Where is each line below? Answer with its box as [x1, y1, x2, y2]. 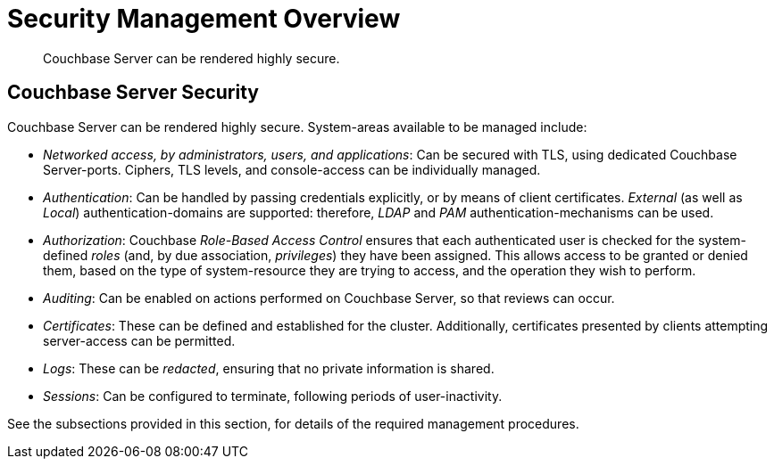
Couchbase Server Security [7, 81, 260, 104]
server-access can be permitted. [43, 332, 236, 348]
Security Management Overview [7, 4, 401, 34]
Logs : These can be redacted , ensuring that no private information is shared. [43, 360, 495, 376]
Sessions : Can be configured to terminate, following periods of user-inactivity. [43, 388, 503, 404]
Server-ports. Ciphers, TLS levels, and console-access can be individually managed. [43, 161, 541, 177]
